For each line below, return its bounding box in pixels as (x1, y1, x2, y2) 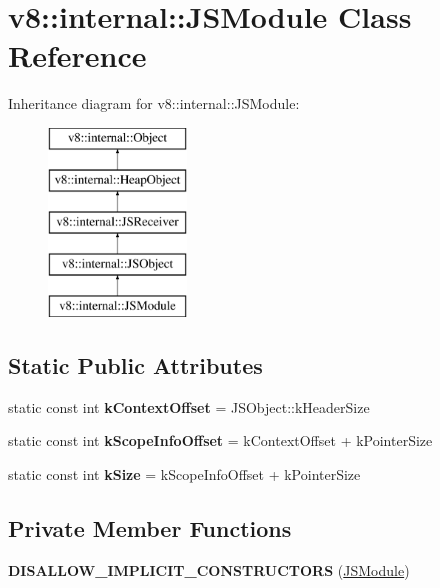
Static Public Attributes (8, 349, 263, 380)
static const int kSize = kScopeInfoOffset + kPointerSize (8, 463, 361, 484)
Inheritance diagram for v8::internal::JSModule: (8, 93, 300, 114)
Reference (8, 35, 147, 76)
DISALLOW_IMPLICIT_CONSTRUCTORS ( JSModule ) (8, 559, 410, 580)
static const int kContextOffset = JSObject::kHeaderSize (8, 396, 370, 417)
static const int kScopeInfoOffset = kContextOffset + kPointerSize (8, 430, 433, 451)
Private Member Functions (8, 512, 292, 543)
